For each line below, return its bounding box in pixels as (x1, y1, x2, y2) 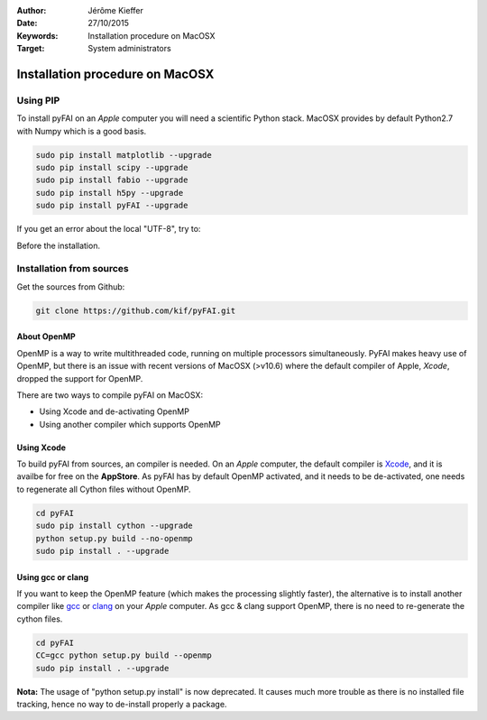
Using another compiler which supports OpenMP (39, 419, 221, 429)
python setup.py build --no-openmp (35, 533, 193, 543)
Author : (16, 5, 47, 15)
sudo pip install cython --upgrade (35, 521, 193, 531)
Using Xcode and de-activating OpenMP (39, 406, 189, 417)
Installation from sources (16, 263, 130, 275)
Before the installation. (16, 240, 101, 251)
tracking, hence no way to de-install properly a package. (16, 698, 227, 709)
